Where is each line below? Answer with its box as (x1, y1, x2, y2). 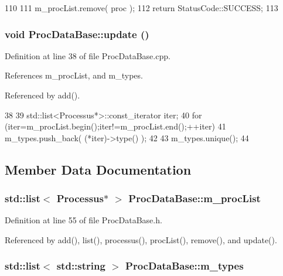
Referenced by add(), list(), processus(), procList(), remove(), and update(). (5, 233, 277, 246)
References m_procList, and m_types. (5, 69, 143, 81)
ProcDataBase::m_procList (128, 191, 261, 206)
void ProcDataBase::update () (5, 26, 149, 41)
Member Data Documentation (5, 160, 192, 178)
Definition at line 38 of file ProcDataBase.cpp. (5, 49, 171, 62)
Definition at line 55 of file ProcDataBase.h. (5, 214, 162, 226)
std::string (56, 258, 105, 273)
